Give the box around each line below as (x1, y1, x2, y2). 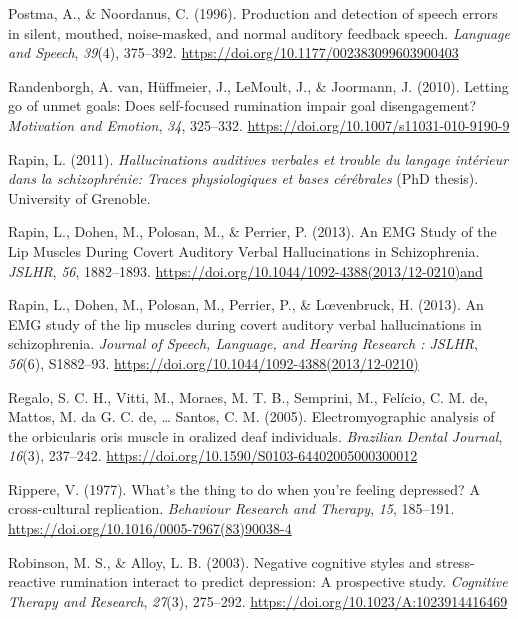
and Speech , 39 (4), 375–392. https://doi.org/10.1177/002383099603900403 (8, 42, 459, 63)
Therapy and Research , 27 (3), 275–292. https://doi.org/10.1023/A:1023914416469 (8, 590, 508, 611)
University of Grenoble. (8, 187, 151, 208)
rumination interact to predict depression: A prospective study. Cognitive (60, 571, 508, 592)
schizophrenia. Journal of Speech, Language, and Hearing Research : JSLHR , (8, 333, 478, 354)
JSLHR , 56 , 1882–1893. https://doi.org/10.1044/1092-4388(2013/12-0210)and (8, 260, 483, 281)
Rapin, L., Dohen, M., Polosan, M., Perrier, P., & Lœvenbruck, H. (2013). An (8, 294, 484, 315)
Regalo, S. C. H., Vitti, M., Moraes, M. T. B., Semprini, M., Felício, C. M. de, (8, 386, 488, 407)
